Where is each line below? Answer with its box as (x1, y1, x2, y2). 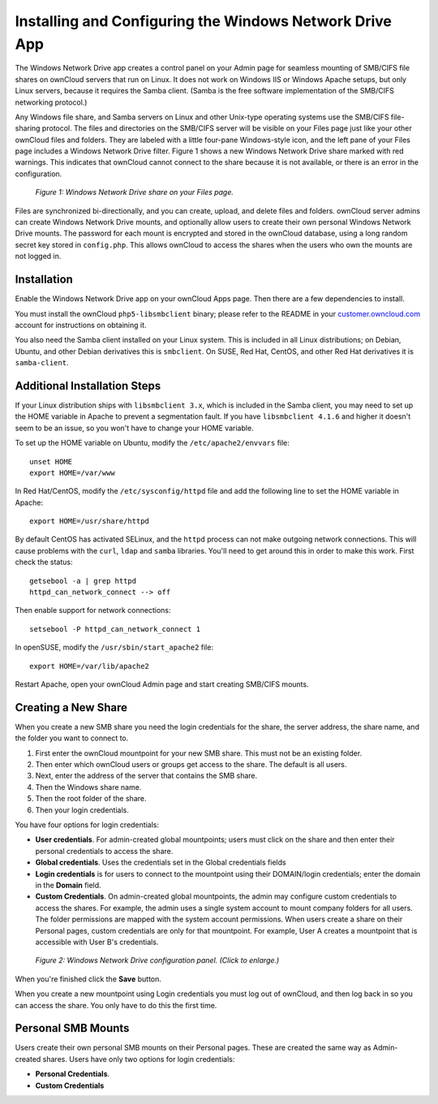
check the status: (15, 557, 73, 567)
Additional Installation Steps (15, 378, 161, 393)
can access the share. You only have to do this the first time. (15, 1000, 217, 1010)
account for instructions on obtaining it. (15, 320, 147, 330)
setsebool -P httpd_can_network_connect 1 (29, 624, 201, 633)
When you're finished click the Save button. (15, 974, 162, 984)
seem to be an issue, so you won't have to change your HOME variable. (15, 423, 255, 433)
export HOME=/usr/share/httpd (29, 516, 150, 526)
